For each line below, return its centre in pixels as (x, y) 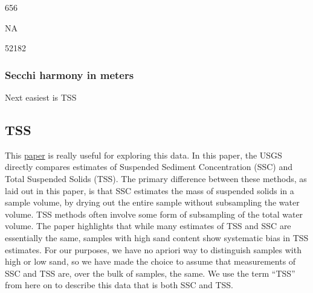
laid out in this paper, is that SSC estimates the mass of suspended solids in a (150, 190)
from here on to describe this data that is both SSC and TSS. (119, 285)
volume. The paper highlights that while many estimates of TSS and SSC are (148, 226)
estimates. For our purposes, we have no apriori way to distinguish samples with (153, 249)
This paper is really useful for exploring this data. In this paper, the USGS (144, 155)
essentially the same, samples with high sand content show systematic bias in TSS (157, 237)
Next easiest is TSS (41, 97)
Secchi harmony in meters (69, 74)
